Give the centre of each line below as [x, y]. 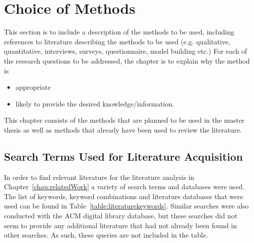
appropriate [33, 87]
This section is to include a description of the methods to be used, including [119, 32]
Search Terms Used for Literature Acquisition [124, 156]
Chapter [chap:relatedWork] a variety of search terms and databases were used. [124, 187]
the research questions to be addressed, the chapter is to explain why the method [127, 60]
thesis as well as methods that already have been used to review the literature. [123, 129]
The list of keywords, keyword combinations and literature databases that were [124, 196]
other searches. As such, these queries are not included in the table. [106, 235]
